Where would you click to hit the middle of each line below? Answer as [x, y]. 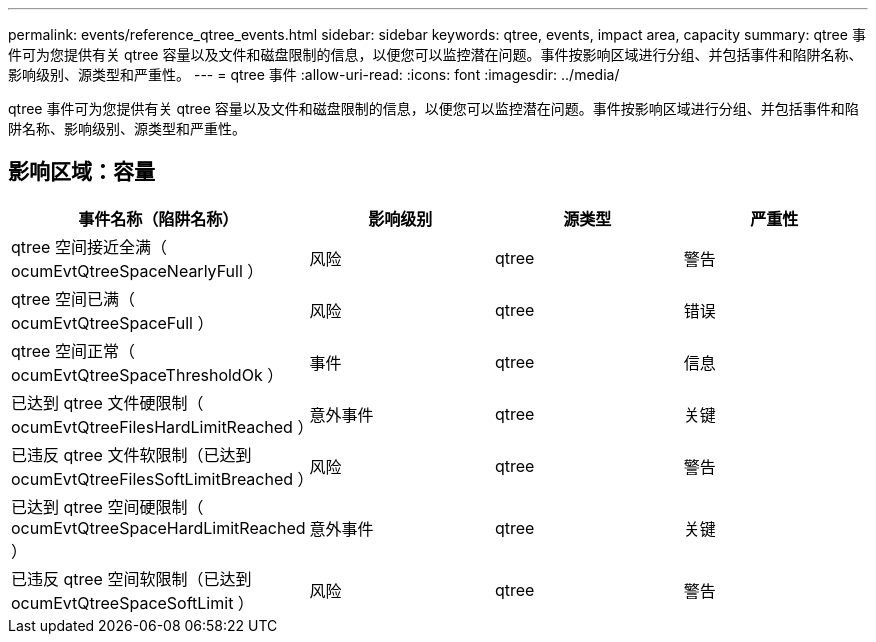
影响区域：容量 [81, 172]
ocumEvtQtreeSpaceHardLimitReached [158, 527]
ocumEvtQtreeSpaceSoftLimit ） [132, 602]
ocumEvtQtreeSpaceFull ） [112, 322]
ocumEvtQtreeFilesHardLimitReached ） [162, 426]
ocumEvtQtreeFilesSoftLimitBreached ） [162, 478]
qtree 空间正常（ [73, 350]
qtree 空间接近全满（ [89, 246]
